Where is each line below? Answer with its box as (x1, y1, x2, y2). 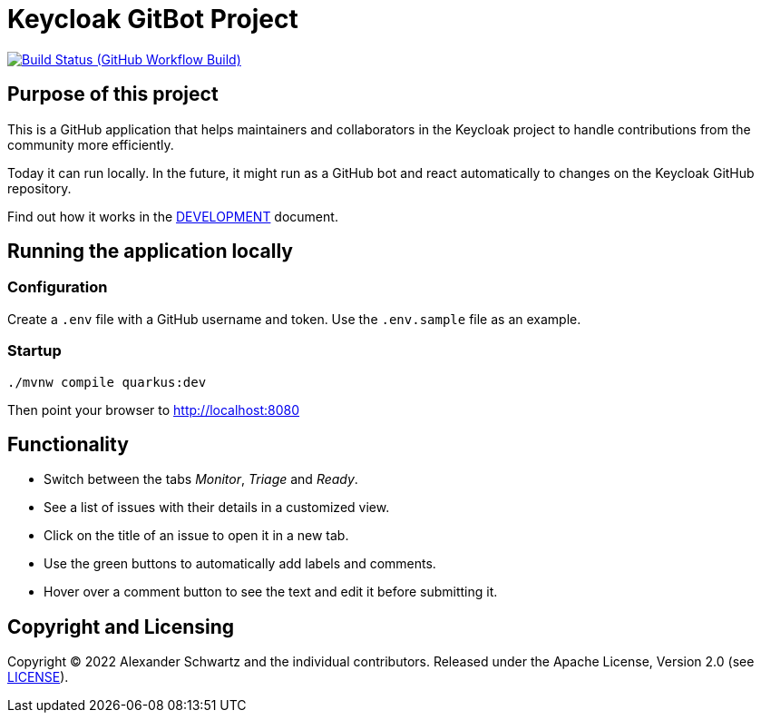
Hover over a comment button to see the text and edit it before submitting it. (44, 584, 498, 600)
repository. (7, 180, 72, 196)
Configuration (7, 278, 108, 297)
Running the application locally (7, 240, 293, 263)
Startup (7, 341, 62, 360)
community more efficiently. (7, 136, 174, 153)
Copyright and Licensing (7, 615, 235, 638)
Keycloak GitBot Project (7, 4, 298, 35)
